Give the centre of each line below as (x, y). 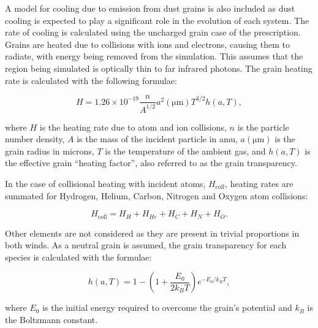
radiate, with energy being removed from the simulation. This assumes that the (154, 56)
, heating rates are (259, 183)
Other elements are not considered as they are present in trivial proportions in (152, 233)
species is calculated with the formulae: (78, 257)
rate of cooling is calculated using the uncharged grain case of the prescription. (153, 32)
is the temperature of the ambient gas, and (185, 151)
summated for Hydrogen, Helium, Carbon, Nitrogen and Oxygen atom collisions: (157, 195)
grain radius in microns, (50, 151)
